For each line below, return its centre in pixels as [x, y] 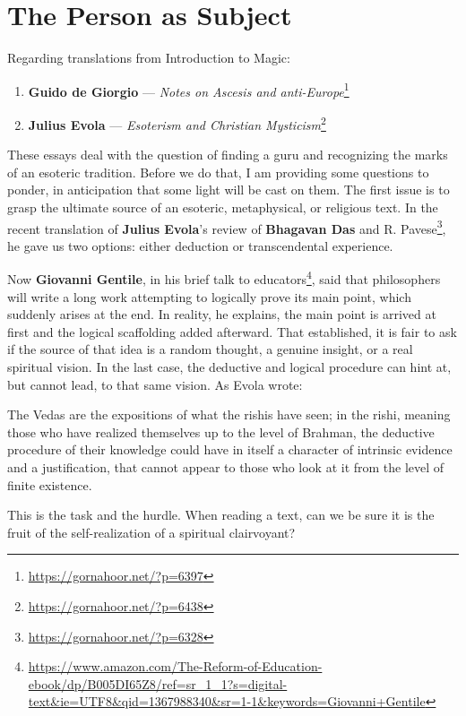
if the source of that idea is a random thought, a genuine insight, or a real [210, 349]
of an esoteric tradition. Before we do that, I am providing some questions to [218, 172]
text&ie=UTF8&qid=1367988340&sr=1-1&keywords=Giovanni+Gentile [227, 701]
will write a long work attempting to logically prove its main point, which [209, 296]
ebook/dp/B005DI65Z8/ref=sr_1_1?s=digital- [158, 683]
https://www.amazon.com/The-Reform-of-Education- [175, 666]
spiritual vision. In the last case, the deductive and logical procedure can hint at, [229, 367]
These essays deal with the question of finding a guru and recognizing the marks [228, 155]
